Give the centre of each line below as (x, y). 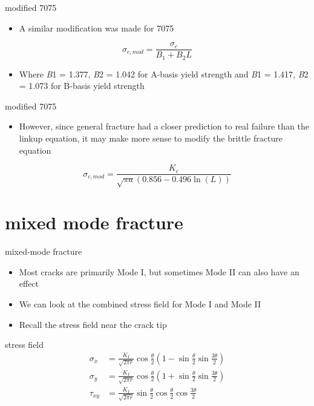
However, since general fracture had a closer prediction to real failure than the (164, 126)
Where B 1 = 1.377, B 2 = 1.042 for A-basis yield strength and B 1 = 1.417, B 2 (164, 74)
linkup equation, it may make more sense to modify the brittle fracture (151, 138)
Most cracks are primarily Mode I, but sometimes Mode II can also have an (159, 271)
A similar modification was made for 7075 (96, 28)
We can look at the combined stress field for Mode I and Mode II (140, 304)
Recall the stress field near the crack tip (93, 324)
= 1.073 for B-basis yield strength (82, 86)
